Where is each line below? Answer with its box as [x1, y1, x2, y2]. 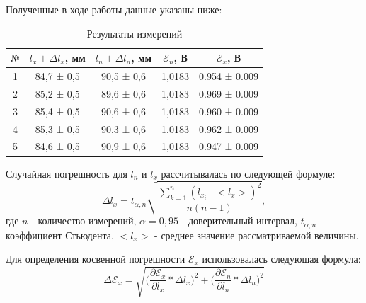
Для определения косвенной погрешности [6, 251, 185, 266]
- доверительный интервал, [181, 213, 297, 228]
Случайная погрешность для [6, 166, 127, 181]
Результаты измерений [86, 25, 183, 40]
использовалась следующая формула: [202, 251, 361, 266]
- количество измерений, [31, 213, 137, 228]
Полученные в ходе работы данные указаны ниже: [6, 2, 222, 16]
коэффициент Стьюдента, [6, 227, 114, 242]
